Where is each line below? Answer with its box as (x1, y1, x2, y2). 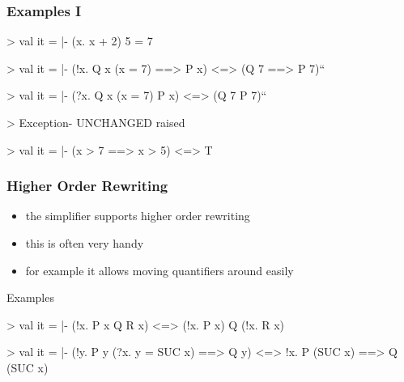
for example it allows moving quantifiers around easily (25, 261, 294, 278)
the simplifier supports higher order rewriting (25, 207, 250, 224)
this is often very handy (25, 235, 144, 251)
